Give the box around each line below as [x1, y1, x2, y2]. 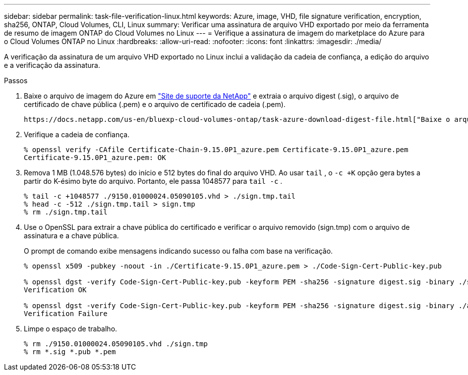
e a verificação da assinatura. [4, 61, 100, 69]
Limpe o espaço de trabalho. [24, 324, 117, 333]
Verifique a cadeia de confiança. [24, 130, 130, 139]
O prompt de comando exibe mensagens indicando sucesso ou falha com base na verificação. [24, 247, 333, 255]
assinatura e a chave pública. [24, 231, 119, 240]
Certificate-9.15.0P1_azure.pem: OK [24, 154, 166, 161]
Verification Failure [24, 310, 108, 318]
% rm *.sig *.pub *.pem [24, 348, 116, 356]
